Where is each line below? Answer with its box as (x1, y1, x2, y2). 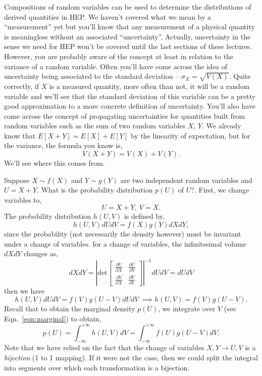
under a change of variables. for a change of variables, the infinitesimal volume (4, 238, 246, 249)
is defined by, (124, 211, 165, 221)
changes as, (23, 248, 59, 259)
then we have (4, 286, 45, 296)
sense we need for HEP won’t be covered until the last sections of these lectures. (4, 41, 252, 52)
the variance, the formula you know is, (4, 140, 123, 151)
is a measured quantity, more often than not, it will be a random (49, 80, 250, 91)
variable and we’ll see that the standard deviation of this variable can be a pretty (4, 90, 256, 101)
